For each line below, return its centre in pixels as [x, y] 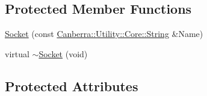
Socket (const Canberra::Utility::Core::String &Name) [104, 34]
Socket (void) [63, 53]
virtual [17, 53]
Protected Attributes [72, 86]
